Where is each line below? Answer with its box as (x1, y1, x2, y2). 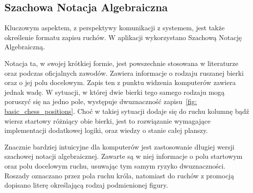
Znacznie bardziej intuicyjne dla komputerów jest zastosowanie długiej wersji (4, 141, 234, 151)
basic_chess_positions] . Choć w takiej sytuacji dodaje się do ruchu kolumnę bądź (4, 106, 249, 116)
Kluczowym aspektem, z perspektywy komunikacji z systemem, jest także (4, 22, 225, 33)
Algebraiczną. (4, 42, 45, 52)
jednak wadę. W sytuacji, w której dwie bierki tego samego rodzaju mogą (4, 86, 225, 97)
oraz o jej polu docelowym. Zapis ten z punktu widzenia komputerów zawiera (4, 77, 236, 87)
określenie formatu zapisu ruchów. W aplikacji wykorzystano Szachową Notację (4, 32, 242, 42)
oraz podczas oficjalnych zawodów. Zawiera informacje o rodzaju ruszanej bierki (4, 67, 244, 78)
